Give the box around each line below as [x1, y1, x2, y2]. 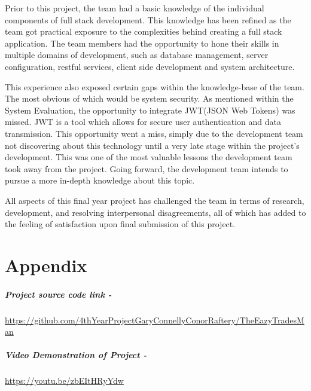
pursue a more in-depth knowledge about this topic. [5, 174, 195, 187]
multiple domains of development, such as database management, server [5, 48, 269, 61]
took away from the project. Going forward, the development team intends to [5, 162, 288, 175]
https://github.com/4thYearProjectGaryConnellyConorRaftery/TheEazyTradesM [5, 313, 304, 326]
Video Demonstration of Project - [5, 349, 147, 361]
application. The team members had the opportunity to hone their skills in [5, 36, 279, 49]
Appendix [5, 252, 87, 277]
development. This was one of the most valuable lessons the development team [5, 151, 292, 163]
